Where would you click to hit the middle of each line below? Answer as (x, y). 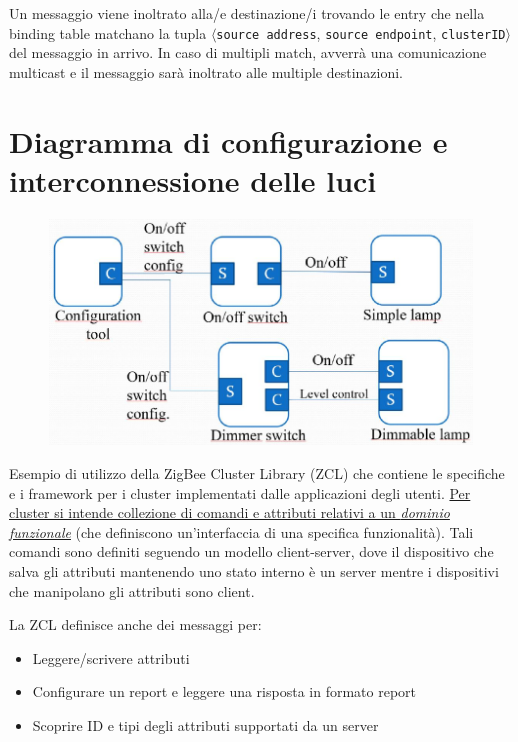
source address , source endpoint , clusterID (361, 32)
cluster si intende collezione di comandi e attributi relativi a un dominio (229, 512)
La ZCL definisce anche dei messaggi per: (135, 624)
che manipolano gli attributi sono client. (132, 590)
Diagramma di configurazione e (228, 140)
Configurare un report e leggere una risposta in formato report (224, 691)
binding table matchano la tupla (108, 32)
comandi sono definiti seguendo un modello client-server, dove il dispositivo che (251, 551)
